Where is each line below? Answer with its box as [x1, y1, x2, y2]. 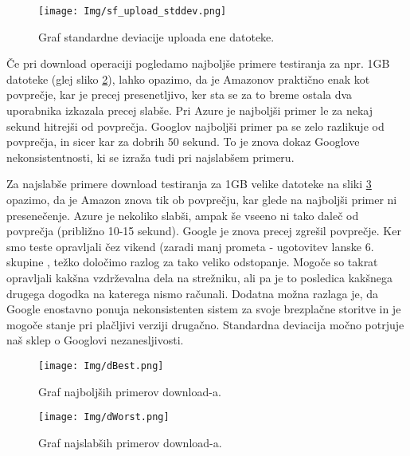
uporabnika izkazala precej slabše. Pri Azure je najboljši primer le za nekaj [6, 102, 373, 119]
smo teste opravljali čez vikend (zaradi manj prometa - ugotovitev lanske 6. [6, 238, 374, 254]
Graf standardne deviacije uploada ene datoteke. [38, 28, 275, 45]
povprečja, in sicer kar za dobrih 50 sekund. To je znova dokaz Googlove [6, 133, 360, 150]
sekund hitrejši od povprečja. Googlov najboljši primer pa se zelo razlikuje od [6, 117, 385, 134]
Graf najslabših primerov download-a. [38, 434, 222, 450]
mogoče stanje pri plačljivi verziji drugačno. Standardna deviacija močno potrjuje [6, 316, 404, 332]
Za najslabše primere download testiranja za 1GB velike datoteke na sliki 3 [6, 175, 372, 192]
